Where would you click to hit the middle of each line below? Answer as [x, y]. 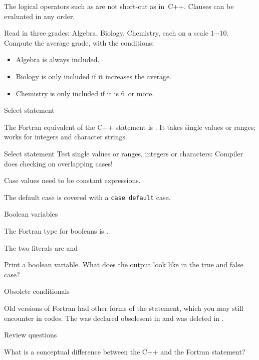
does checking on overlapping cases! [58, 163]
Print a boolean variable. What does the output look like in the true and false [124, 264]
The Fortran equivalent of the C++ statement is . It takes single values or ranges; [130, 127]
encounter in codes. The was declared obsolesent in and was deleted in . [114, 318]
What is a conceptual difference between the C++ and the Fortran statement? [125, 351]
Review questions [31, 335]
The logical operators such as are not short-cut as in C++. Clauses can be [119, 6]
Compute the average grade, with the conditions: [79, 42]
